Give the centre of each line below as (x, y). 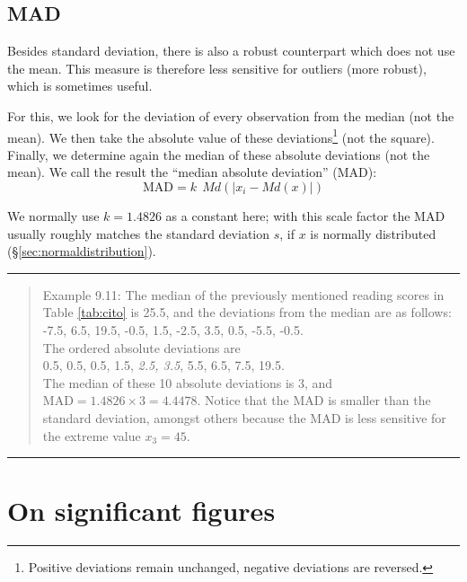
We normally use (53, 216)
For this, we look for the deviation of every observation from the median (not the (231, 115)
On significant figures (141, 511)
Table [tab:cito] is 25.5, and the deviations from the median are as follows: (247, 312)
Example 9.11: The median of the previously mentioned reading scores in (243, 294)
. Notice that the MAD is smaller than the (314, 400)
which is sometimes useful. (80, 86)
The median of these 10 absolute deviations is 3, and (188, 382)
